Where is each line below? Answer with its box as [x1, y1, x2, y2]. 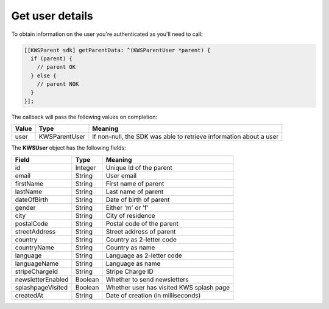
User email [105, 171, 137, 179]
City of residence [105, 211, 155, 220]
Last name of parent [105, 187, 164, 196]
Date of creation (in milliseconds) [105, 291, 201, 299]
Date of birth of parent [105, 195, 170, 204]
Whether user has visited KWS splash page [105, 283, 230, 291]
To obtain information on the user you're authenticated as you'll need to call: [11, 30, 203, 38]
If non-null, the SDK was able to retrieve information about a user [92, 133, 279, 141]
